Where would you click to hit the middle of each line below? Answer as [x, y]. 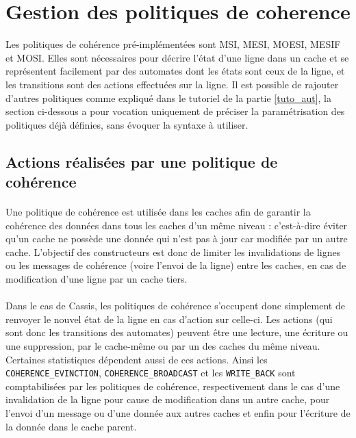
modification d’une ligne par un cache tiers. [97, 279]
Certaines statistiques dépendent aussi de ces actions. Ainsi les [137, 359]
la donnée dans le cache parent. [71, 426]
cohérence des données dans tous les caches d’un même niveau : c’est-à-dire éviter [177, 225]
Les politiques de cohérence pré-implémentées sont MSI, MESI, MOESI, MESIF [173, 44]
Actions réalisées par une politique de [142, 161]
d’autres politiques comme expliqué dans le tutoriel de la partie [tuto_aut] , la [169, 98]
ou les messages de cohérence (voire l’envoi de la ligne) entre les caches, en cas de [176, 265]
